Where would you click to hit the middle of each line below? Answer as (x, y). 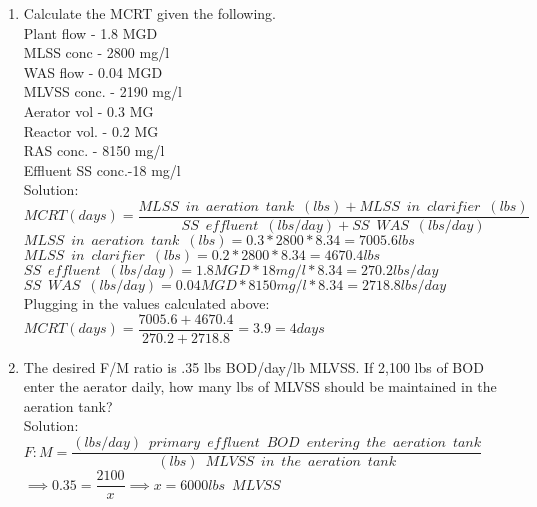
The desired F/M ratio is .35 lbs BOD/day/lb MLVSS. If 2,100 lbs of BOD (253, 366)
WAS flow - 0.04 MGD (93, 71)
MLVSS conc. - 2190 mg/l (102, 91)
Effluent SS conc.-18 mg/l (102, 169)
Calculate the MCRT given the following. (149, 13)
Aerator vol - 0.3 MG (88, 110)
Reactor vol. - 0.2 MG (91, 130)
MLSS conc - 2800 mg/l (96, 52)
